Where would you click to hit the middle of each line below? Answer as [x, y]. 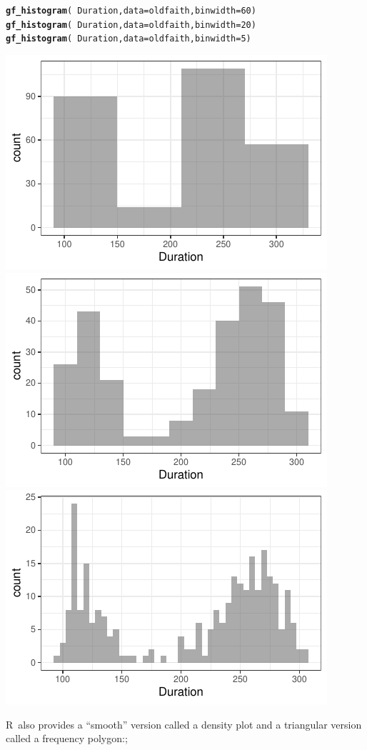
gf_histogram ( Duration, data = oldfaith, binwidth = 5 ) [129, 39]
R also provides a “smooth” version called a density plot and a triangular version [184, 724]
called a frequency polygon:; [67, 738]
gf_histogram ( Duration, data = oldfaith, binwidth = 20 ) [131, 25]
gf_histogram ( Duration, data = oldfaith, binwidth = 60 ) [131, 11]
